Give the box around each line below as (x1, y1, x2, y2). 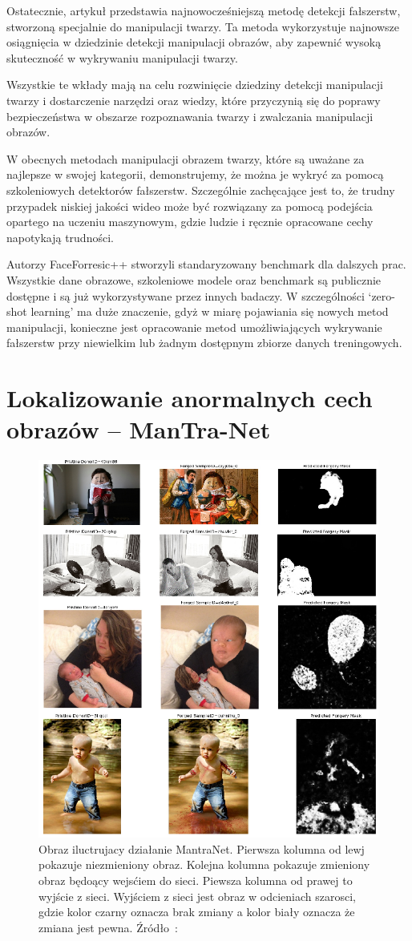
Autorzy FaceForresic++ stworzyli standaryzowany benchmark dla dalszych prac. (6, 256, 406, 273)
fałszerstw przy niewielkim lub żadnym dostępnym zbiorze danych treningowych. (6, 334, 402, 351)
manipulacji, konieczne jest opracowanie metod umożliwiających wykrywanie (6, 318, 382, 335)
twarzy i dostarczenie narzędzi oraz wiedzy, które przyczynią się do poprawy (6, 91, 381, 108)
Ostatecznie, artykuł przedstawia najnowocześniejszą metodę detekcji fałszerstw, (6, 2, 401, 18)
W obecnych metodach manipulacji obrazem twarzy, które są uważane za (6, 150, 365, 167)
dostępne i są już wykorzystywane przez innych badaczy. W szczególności (6, 287, 365, 304)
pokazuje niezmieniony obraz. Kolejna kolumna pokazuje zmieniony (38, 856, 370, 873)
